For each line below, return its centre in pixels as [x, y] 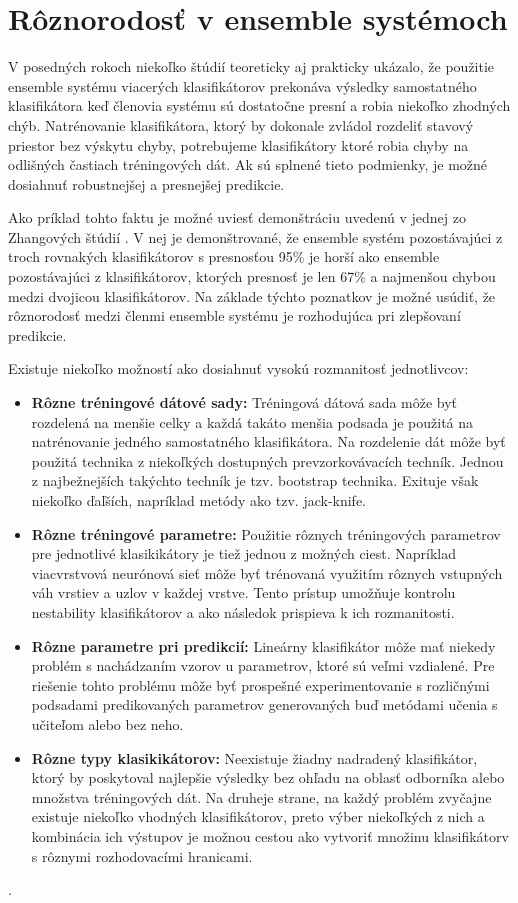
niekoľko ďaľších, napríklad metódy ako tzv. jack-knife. [199, 500]
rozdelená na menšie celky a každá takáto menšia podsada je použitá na [252, 421]
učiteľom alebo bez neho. [107, 723]
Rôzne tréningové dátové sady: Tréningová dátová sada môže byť [244, 402]
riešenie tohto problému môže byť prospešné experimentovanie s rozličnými [260, 684]
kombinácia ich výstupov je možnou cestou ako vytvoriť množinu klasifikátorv [270, 835]
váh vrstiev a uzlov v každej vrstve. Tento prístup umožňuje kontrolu [243, 592]
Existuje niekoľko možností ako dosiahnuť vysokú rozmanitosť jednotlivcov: [238, 368]
